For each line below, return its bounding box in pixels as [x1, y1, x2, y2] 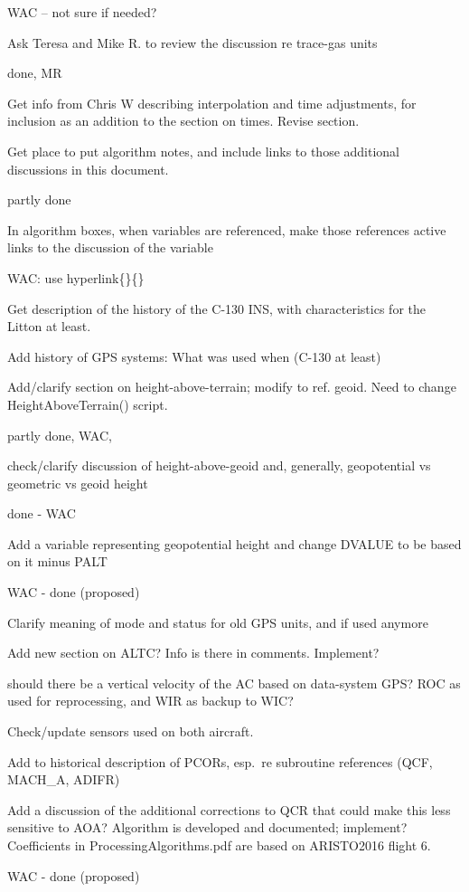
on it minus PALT [7, 552, 108, 571]
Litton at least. [7, 317, 91, 336]
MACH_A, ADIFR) [7, 770, 120, 789]
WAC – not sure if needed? [7, 3, 157, 21]
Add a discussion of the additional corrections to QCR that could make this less [7, 800, 451, 819]
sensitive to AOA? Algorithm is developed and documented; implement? [7, 818, 408, 837]
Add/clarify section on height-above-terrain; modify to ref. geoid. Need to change [7, 377, 456, 396]
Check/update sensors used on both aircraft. [7, 722, 254, 741]
